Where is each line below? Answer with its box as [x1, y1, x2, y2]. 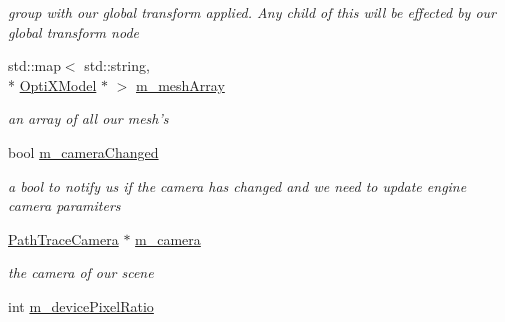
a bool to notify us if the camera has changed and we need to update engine [8, 175, 467, 196]
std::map [8, 55, 61, 76]
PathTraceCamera [8, 228, 119, 249]
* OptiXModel [8, 74, 97, 95]
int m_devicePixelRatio [8, 295, 154, 316]
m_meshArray [135, 74, 225, 95]
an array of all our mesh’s [8, 108, 169, 129]
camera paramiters [8, 195, 121, 216]
